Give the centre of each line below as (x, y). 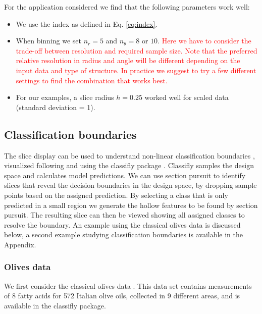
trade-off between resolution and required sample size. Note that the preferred (137, 50)
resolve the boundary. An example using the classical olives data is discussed (122, 224)
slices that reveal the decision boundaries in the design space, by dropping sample (130, 185)
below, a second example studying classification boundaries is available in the (124, 234)
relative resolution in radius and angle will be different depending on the (128, 60)
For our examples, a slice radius (65, 97)
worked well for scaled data (187, 97)
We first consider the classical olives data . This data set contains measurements (128, 285)
